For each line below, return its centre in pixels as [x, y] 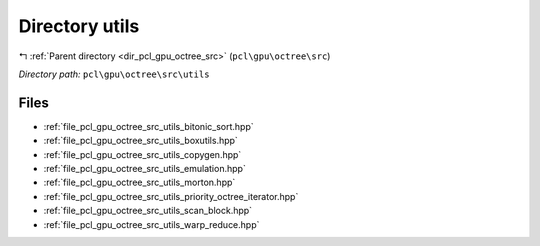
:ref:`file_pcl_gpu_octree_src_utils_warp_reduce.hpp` [151, 224]
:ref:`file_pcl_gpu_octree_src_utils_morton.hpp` [139, 182]
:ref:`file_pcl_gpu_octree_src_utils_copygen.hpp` [142, 154]
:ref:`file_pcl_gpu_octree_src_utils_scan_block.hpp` [148, 211]
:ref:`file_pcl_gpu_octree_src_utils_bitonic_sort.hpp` [148, 126]
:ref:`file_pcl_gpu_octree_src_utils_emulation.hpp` [145, 169]
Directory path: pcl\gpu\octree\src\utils [114, 74]
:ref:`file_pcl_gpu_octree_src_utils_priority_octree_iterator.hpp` [171, 196]
